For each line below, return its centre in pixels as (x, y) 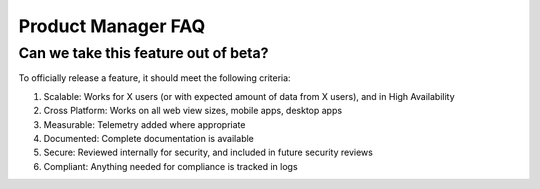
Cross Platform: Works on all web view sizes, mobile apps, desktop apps (193, 111)
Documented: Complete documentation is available (148, 138)
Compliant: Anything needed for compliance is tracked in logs (171, 166)
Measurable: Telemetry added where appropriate (144, 124)
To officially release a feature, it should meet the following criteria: (154, 78)
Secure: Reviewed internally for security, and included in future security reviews (208, 152)
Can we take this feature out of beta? (143, 53)
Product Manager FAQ (112, 26)
